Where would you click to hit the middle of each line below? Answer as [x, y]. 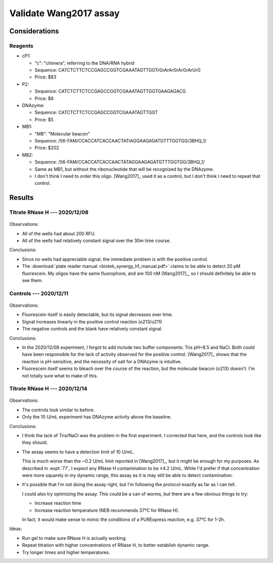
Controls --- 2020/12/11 [39, 293]
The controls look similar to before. [58, 410]
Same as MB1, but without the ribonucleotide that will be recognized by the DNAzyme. [124, 169]
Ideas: [16, 529]
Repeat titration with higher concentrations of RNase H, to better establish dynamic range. [116, 545]
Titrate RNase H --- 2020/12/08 [49, 212]
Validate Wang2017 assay [64, 13]
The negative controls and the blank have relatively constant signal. [92, 329]
